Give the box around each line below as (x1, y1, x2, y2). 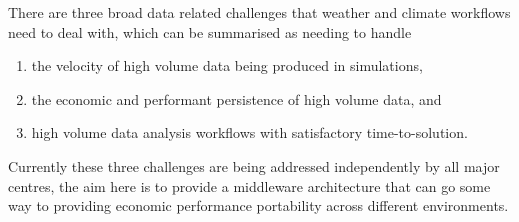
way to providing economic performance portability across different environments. (8, 195, 509, 216)
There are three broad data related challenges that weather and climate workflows (8, 2, 511, 22)
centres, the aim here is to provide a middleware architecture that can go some (8, 175, 491, 196)
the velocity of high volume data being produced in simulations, (31, 55, 423, 76)
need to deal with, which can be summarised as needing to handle (8, 21, 412, 42)
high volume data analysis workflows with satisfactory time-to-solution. (31, 122, 468, 143)
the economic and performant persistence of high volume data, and (31, 88, 442, 109)
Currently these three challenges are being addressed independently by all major (8, 155, 500, 176)
